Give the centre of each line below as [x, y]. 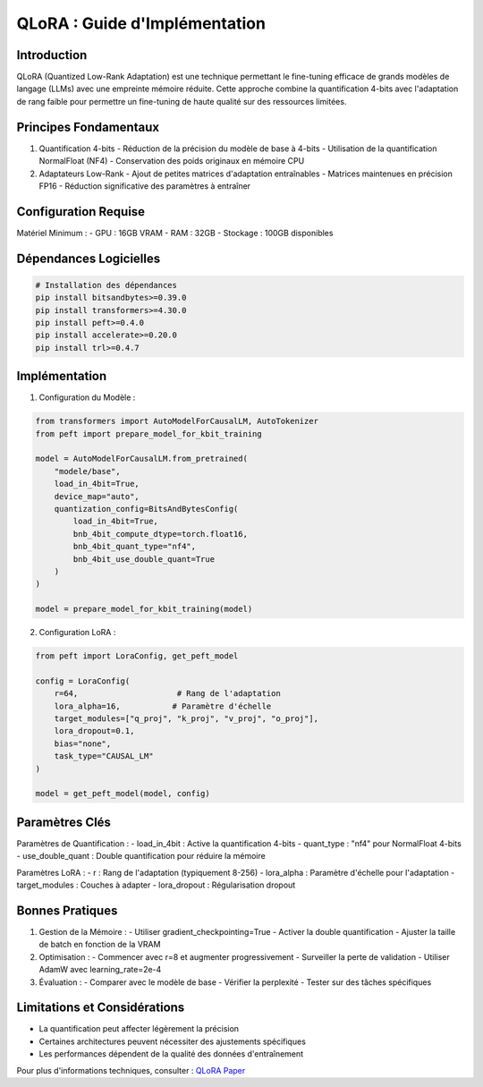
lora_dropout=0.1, [94, 731]
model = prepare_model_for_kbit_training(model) [144, 609]
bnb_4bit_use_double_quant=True [144, 559]
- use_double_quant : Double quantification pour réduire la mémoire [141, 856]
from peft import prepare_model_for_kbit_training [149, 433]
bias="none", [83, 743]
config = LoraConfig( [83, 681]
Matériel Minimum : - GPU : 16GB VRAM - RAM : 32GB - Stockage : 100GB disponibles [175, 233]
